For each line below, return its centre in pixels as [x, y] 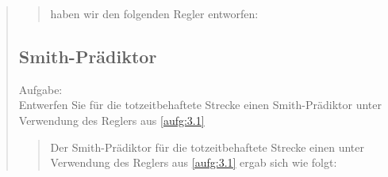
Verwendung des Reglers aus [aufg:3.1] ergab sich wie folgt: [194, 162]
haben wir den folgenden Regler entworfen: [154, 13]
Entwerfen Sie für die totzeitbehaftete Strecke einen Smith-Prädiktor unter [200, 105]
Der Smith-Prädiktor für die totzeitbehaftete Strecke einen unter [207, 147]
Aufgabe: [40, 89]
